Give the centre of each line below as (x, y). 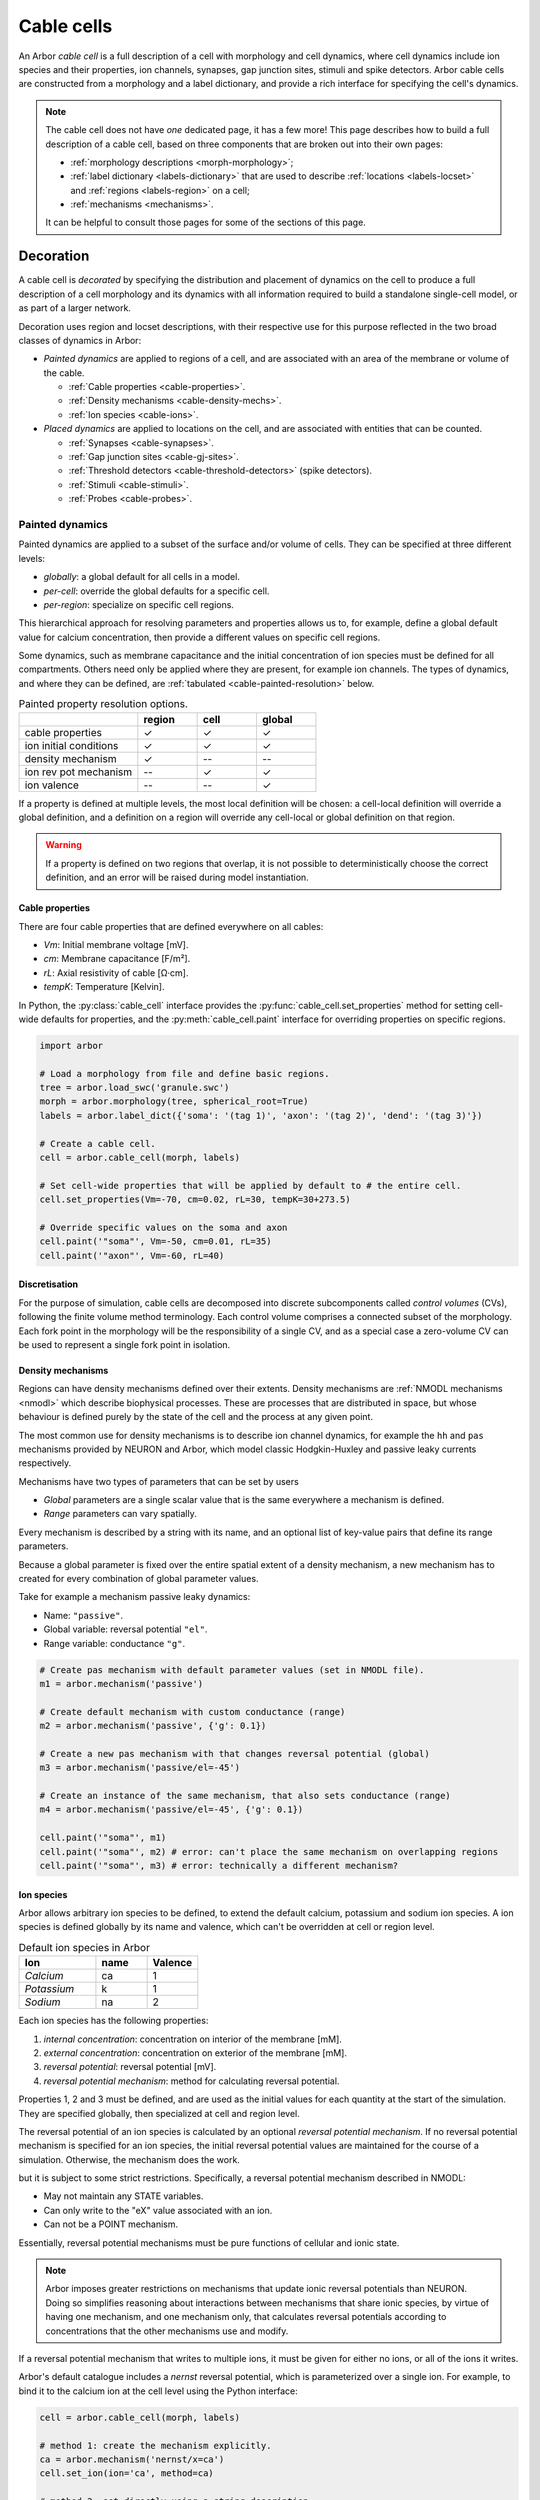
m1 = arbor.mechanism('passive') (121, 1683)
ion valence (52, 785)
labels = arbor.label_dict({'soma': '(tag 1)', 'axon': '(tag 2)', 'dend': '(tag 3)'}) (261, 1115)
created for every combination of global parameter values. (138, 1579)
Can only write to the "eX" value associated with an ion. (158, 2210)
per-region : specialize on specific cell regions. (139, 604)
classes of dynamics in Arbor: (80, 340)
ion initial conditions (71, 745)
